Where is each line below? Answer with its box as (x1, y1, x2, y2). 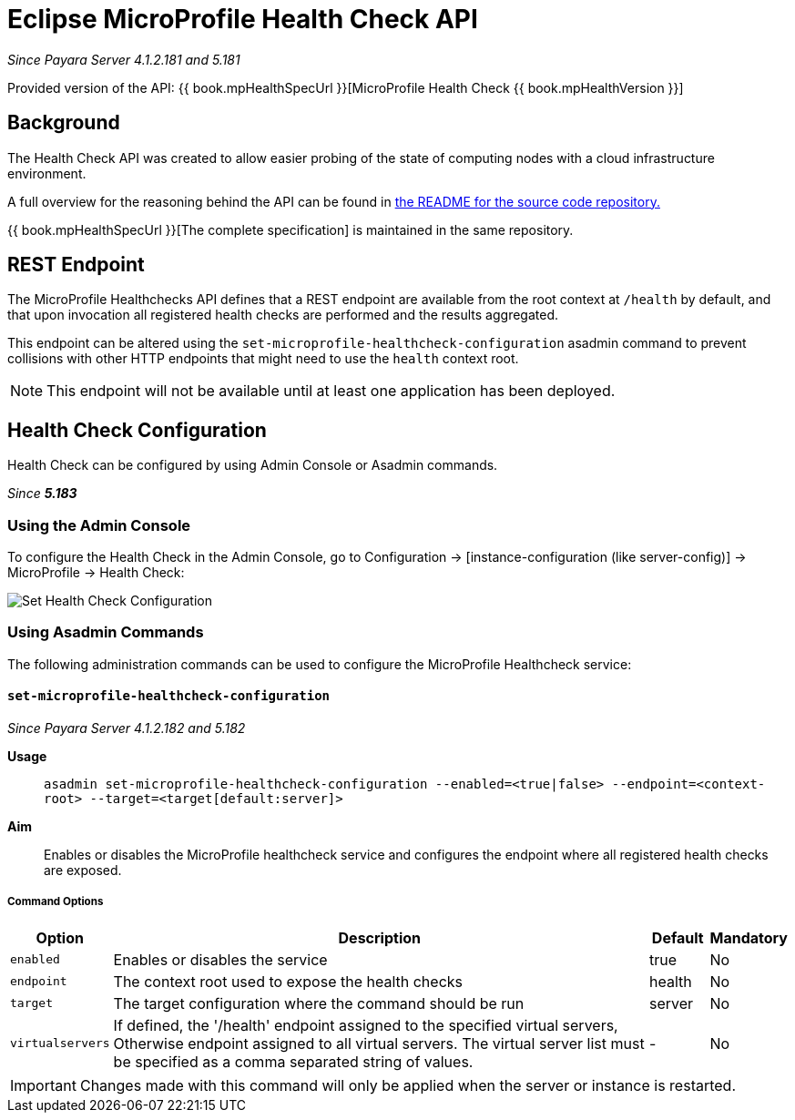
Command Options (7, 895, 104, 909)
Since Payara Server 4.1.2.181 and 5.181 (7, 51, 240, 67)
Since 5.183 (7, 485, 77, 502)
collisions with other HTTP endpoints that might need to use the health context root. (7, 351, 519, 367)
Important (10, 1075, 76, 1095)
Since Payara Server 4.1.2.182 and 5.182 (7, 720, 246, 736)
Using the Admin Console (7, 515, 191, 535)
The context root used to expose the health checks (113, 972, 464, 991)
